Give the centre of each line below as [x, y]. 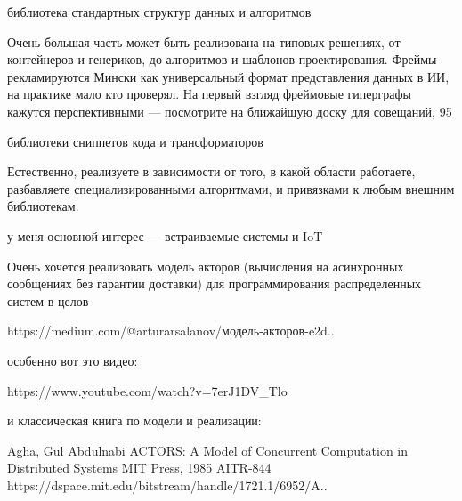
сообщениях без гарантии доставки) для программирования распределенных [215, 283]
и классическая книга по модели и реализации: [134, 420]
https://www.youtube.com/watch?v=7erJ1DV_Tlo [147, 390]
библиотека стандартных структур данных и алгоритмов [159, 12]
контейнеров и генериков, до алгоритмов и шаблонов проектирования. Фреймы [222, 59]
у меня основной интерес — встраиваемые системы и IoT [165, 235]
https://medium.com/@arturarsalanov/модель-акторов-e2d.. [171, 331]
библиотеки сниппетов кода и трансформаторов [135, 141]
